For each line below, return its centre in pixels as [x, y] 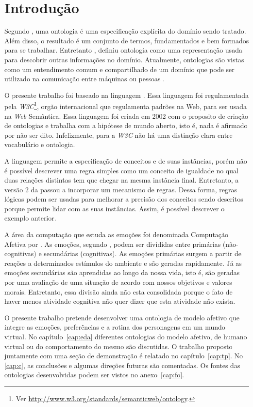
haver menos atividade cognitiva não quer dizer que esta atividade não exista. [120, 301]
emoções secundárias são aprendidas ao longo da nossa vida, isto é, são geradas [122, 272]
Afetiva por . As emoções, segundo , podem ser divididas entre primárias [113, 244]
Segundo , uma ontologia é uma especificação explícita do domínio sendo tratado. [125, 31]
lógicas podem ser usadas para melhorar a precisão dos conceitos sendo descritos [124, 199]
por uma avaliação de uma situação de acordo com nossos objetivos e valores [118, 282]
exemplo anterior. [30, 218]
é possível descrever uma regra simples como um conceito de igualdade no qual [121, 170]
